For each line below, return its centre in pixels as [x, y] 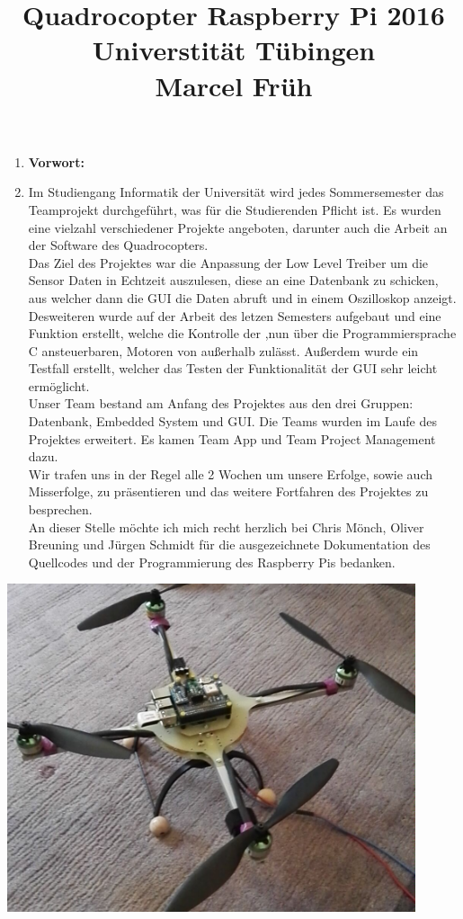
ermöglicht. [59, 385]
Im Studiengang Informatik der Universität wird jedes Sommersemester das [236, 192]
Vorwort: [56, 161]
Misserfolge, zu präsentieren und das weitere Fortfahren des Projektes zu [228, 491]
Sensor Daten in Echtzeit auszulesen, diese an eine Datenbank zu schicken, [233, 280]
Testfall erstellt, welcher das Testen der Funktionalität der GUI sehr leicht [233, 368]
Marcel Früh [234, 85]
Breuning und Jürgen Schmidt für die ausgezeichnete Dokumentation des [229, 544]
